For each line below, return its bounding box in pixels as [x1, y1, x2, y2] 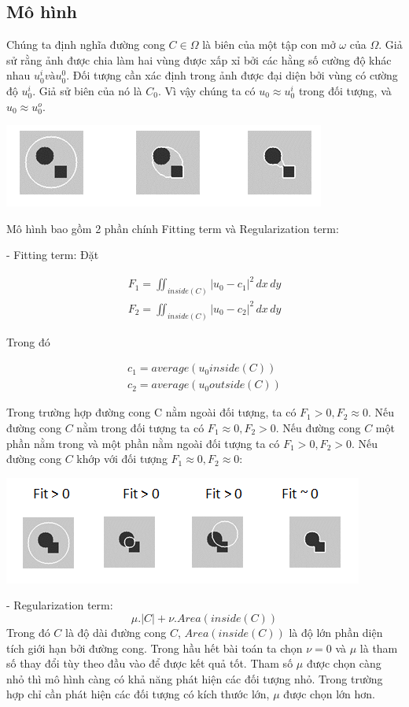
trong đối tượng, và [298, 82, 392, 98]
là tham [359, 639, 398, 656]
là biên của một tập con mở [202, 36, 336, 53]
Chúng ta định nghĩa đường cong [6, 36, 165, 53]
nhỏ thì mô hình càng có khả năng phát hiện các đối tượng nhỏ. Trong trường [6, 670, 383, 687]
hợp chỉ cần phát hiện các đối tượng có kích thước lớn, [6, 686, 270, 702]
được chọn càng [306, 655, 381, 672]
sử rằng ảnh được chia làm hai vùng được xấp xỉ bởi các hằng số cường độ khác [6, 51, 392, 68]
